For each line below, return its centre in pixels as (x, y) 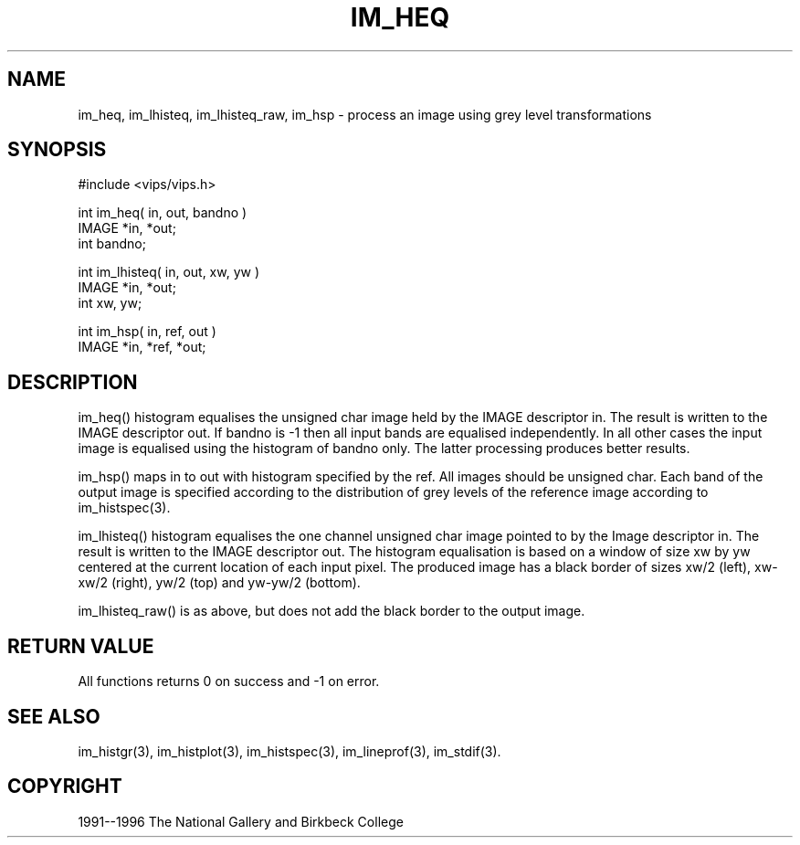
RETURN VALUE (81, 646)
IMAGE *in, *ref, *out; (142, 347)
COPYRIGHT (65, 787)
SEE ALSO (54, 716)
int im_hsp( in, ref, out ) (147, 332)
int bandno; (112, 244)
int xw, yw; (110, 303)
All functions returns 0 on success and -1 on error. (229, 681)
